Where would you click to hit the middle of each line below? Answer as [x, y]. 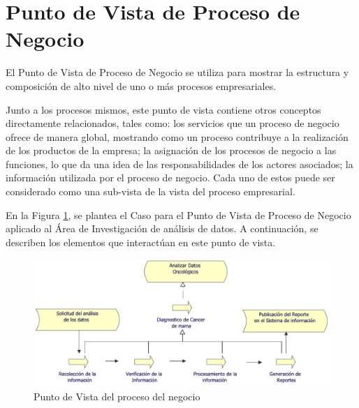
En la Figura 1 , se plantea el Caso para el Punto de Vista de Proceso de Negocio [178, 214]
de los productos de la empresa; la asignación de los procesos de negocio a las [171, 150]
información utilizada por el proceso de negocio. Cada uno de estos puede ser [170, 177]
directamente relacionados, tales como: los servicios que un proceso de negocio [173, 123]
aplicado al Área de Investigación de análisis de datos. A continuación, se [162, 228]
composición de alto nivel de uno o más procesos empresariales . [141, 85]
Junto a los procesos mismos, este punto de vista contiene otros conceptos [163, 109]
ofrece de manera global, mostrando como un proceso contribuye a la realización [177, 136]
